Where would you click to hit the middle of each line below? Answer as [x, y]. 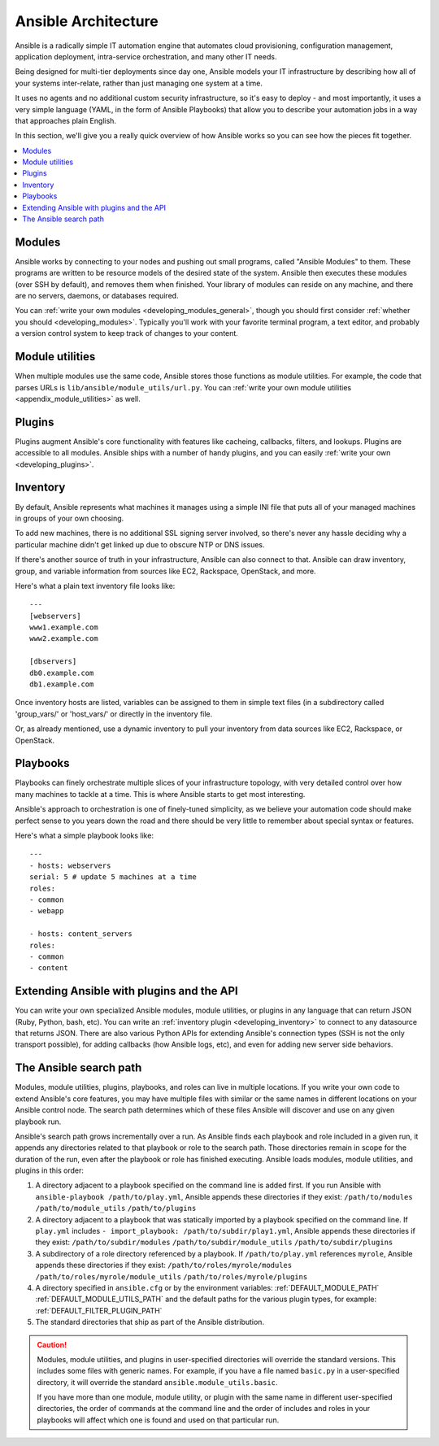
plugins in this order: [50, 1170]
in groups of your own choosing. [70, 518]
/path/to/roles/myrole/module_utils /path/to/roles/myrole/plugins [172, 1276]
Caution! [52, 1344]
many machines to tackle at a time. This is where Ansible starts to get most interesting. [160, 794]
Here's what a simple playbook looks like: [85, 836]
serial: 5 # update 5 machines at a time [113, 877]
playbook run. [38, 1122]
